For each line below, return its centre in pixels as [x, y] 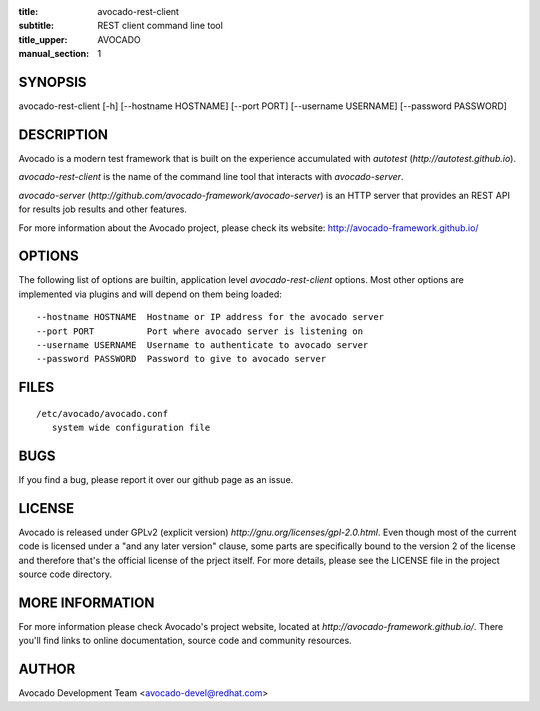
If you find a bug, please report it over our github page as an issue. [156, 480]
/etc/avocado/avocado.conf [102, 413]
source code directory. [65, 574]
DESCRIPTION [63, 134]
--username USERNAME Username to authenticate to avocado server [202, 345]
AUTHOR [47, 669]
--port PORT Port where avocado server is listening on [200, 331]
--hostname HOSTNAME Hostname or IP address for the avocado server [210, 317]
